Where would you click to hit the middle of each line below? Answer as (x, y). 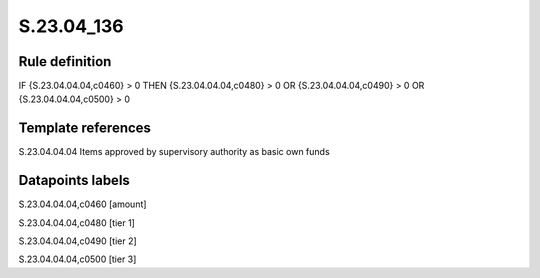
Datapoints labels (74, 180)
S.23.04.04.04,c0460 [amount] (82, 204)
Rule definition (65, 61)
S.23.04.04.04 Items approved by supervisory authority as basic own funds (174, 152)
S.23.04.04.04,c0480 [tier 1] (76, 222)
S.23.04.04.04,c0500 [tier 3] (77, 259)
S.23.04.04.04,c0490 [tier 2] (77, 241)
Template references (85, 128)
